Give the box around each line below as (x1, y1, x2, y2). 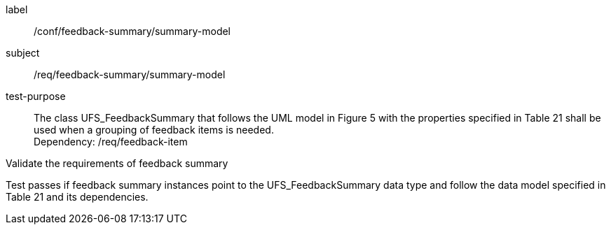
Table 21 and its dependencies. (6, 191, 149, 203)
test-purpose (6, 90, 66, 102)
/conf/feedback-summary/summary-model (34, 25, 231, 37)
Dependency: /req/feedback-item (34, 136, 188, 148)
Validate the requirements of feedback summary (6, 157, 228, 169)
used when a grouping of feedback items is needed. (34, 124, 274, 136)
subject (6, 47, 40, 59)
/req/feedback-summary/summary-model (34, 69, 226, 80)
